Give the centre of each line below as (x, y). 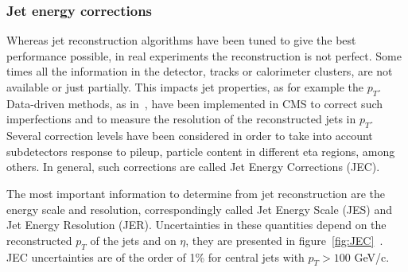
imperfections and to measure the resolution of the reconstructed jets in (181, 119)
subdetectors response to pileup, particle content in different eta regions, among (201, 151)
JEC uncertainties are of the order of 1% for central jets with (155, 256)
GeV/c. (372, 256)
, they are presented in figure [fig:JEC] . (284, 240)
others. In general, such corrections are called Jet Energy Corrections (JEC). (193, 167)
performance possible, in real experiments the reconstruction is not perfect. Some (204, 55)
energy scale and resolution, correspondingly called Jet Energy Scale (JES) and (200, 209)
